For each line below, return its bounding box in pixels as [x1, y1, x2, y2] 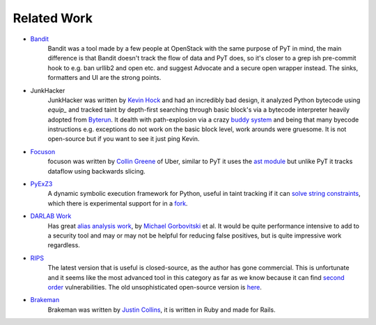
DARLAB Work [30, 212, 72, 220]
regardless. [47, 241, 80, 249]
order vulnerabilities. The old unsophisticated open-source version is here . [47, 283, 263, 291]
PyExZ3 [30, 180, 53, 188]
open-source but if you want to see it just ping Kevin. [47, 135, 200, 143]
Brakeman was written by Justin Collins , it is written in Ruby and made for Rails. [47, 306, 276, 314]
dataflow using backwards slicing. [47, 167, 146, 175]
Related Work [13, 10, 93, 26]
